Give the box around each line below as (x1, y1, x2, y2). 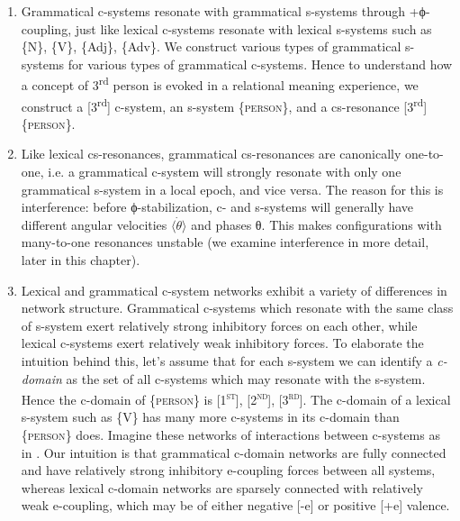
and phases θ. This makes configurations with (191, 215, 442, 233)
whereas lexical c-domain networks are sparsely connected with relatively (21, 478, 423, 497)
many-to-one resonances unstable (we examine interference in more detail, (21, 233, 429, 251)
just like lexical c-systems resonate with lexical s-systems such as (75, 19, 432, 38)
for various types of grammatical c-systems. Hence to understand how (68, 54, 453, 73)
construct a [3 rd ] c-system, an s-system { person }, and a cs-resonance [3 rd (21, 94, 424, 115)
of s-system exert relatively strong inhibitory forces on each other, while (21, 315, 418, 334)
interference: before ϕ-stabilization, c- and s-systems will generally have (21, 197, 414, 216)
